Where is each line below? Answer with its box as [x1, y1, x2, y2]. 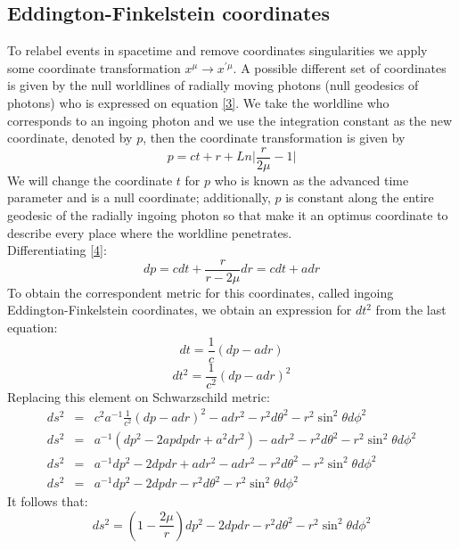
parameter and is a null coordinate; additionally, [7, 188, 271, 207]
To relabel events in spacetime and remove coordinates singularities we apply [7, 41, 428, 60]
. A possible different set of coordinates [233, 58, 447, 77]
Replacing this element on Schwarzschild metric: [7, 387, 270, 406]
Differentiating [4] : [7, 241, 107, 259]
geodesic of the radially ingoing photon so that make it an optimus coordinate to [7, 206, 448, 225]
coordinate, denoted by [7, 128, 133, 147]
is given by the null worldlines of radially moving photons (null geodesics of [7, 76, 419, 94]
